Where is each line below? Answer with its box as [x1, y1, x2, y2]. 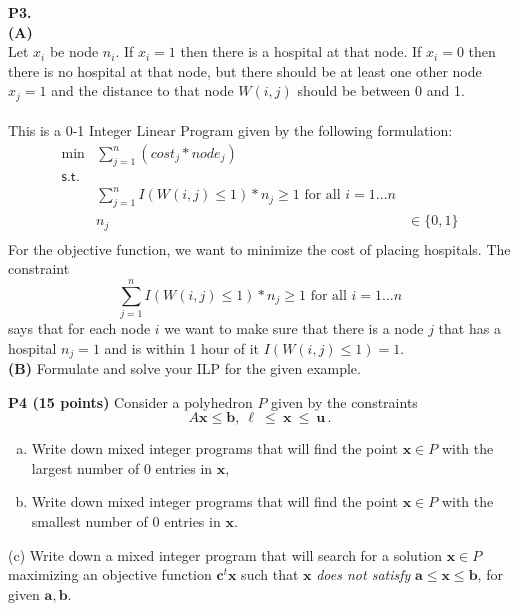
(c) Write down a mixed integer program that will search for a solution [8, 544, 442, 565]
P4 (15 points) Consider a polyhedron [8, 391, 253, 412]
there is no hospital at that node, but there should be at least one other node [8, 60, 482, 81]
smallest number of [31, 511, 148, 532]
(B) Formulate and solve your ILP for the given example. [8, 358, 361, 379]
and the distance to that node [51, 80, 234, 101]
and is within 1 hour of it [104, 337, 260, 358]
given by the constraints [271, 391, 418, 412]
